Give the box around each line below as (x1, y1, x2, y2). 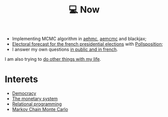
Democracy (12, 90, 36, 96)
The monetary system (12, 96, 58, 102)
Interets (5, 74, 38, 85)
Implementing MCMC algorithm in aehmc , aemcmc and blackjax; (12, 36, 147, 42)
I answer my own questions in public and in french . (12, 46, 118, 53)
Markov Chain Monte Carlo (12, 106, 69, 112)
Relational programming (12, 101, 62, 107)
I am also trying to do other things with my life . (5, 56, 101, 62)
